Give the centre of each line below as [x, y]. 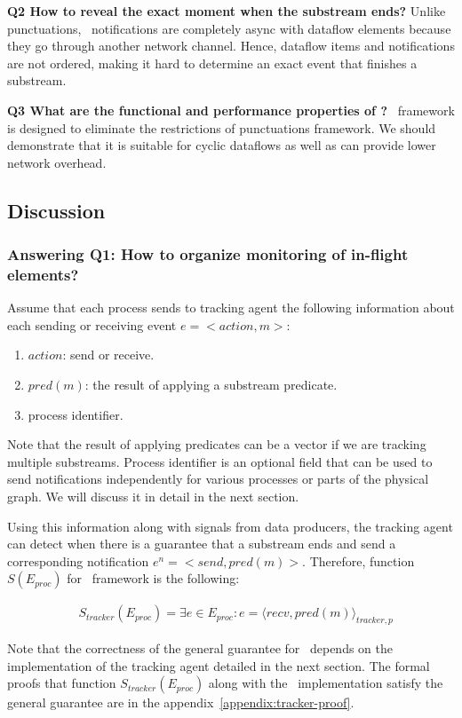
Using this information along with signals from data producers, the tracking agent [230, 526]
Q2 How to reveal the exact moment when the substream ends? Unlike [227, 11]
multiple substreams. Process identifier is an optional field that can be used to [220, 461]
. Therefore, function [358, 560]
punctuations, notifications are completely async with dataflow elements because [229, 28]
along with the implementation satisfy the [326, 683]
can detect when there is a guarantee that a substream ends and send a [202, 544]
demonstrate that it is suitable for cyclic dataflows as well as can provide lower [222, 145]
